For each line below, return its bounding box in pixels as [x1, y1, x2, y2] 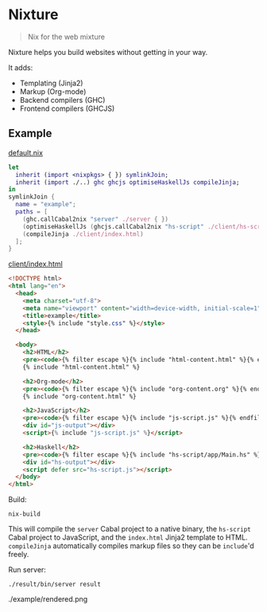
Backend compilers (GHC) [19, 95, 106, 104]
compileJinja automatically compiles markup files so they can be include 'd [8, 541, 254, 551]
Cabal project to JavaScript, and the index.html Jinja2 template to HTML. [8, 532, 248, 543]
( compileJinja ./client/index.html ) [22, 229, 145, 238]
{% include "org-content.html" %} [22, 392, 137, 400]
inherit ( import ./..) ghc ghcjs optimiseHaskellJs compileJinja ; [15, 178, 240, 186]
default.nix [8, 147, 44, 157]
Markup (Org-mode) [19, 86, 87, 96]
